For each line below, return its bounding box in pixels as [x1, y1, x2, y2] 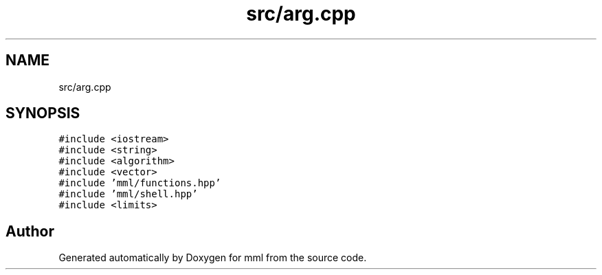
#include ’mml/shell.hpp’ [58, 188, 198, 200]
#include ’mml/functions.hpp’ [58, 177, 221, 189]
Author [5, 222, 54, 240]
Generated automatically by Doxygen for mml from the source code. [58, 252, 367, 264]
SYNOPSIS [5, 104, 80, 122]
